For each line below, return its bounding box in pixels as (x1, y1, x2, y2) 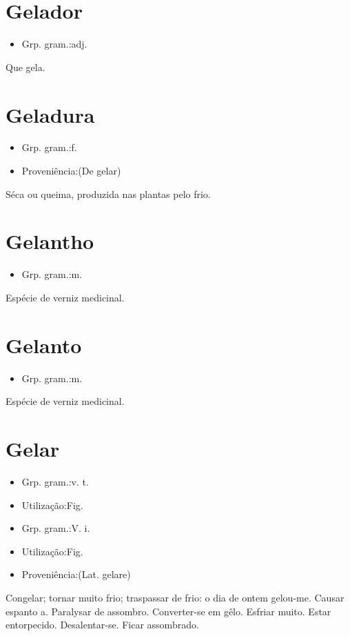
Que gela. (6, 59, 45, 74)
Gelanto (6, 330, 82, 359)
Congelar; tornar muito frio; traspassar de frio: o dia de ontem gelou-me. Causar (6, 590, 344, 604)
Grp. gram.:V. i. (21, 521, 90, 535)
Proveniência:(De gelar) (21, 163, 121, 178)
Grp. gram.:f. (21, 140, 77, 155)
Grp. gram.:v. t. (21, 474, 89, 488)
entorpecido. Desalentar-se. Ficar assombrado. (6, 617, 199, 632)
